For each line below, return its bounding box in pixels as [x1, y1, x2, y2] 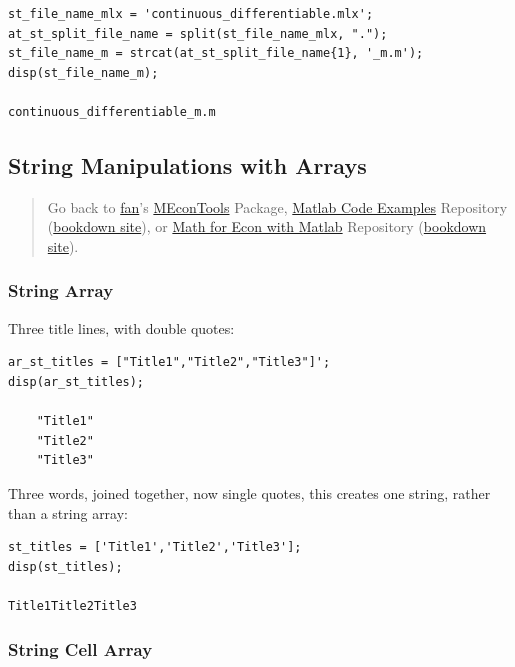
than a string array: [8, 502, 128, 523]
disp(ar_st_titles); [8, 374, 145, 389]
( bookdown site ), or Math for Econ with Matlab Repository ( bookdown [47, 216, 487, 237]
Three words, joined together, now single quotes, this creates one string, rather [8, 482, 491, 503]
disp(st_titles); [8, 559, 123, 574]
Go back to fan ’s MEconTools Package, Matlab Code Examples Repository [47, 196, 508, 217]
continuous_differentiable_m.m [8, 104, 216, 119]
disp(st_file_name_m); [8, 65, 159, 80]
